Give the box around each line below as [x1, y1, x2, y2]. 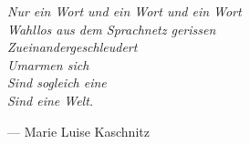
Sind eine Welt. [7, 90, 94, 109]
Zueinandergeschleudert [7, 37, 138, 57]
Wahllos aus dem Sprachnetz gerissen [7, 19, 216, 38]
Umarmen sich [7, 55, 89, 74]
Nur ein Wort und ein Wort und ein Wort [7, 2, 242, 20]
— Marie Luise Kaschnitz [7, 121, 150, 140]
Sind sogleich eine [7, 73, 107, 92]
